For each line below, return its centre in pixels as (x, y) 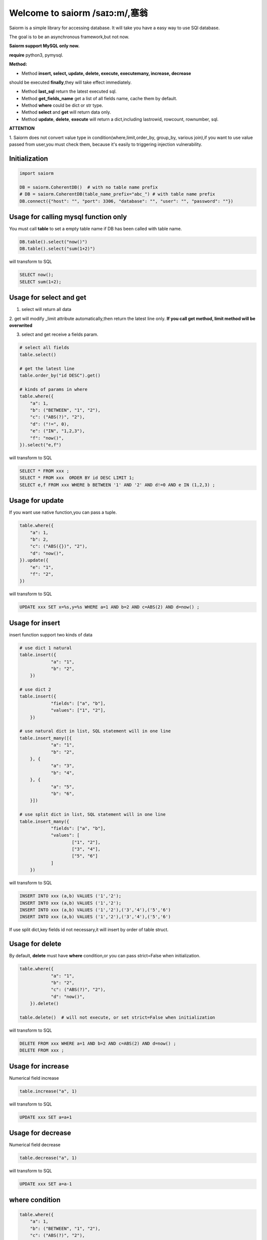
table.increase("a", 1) (48, 1091)
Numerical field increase (34, 1078)
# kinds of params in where (53, 389)
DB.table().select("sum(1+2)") (58, 249)
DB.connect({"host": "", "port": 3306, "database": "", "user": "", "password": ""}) (126, 201)
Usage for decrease (40, 1133)
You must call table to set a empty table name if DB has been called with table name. (96, 229)
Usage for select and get (48, 298)
